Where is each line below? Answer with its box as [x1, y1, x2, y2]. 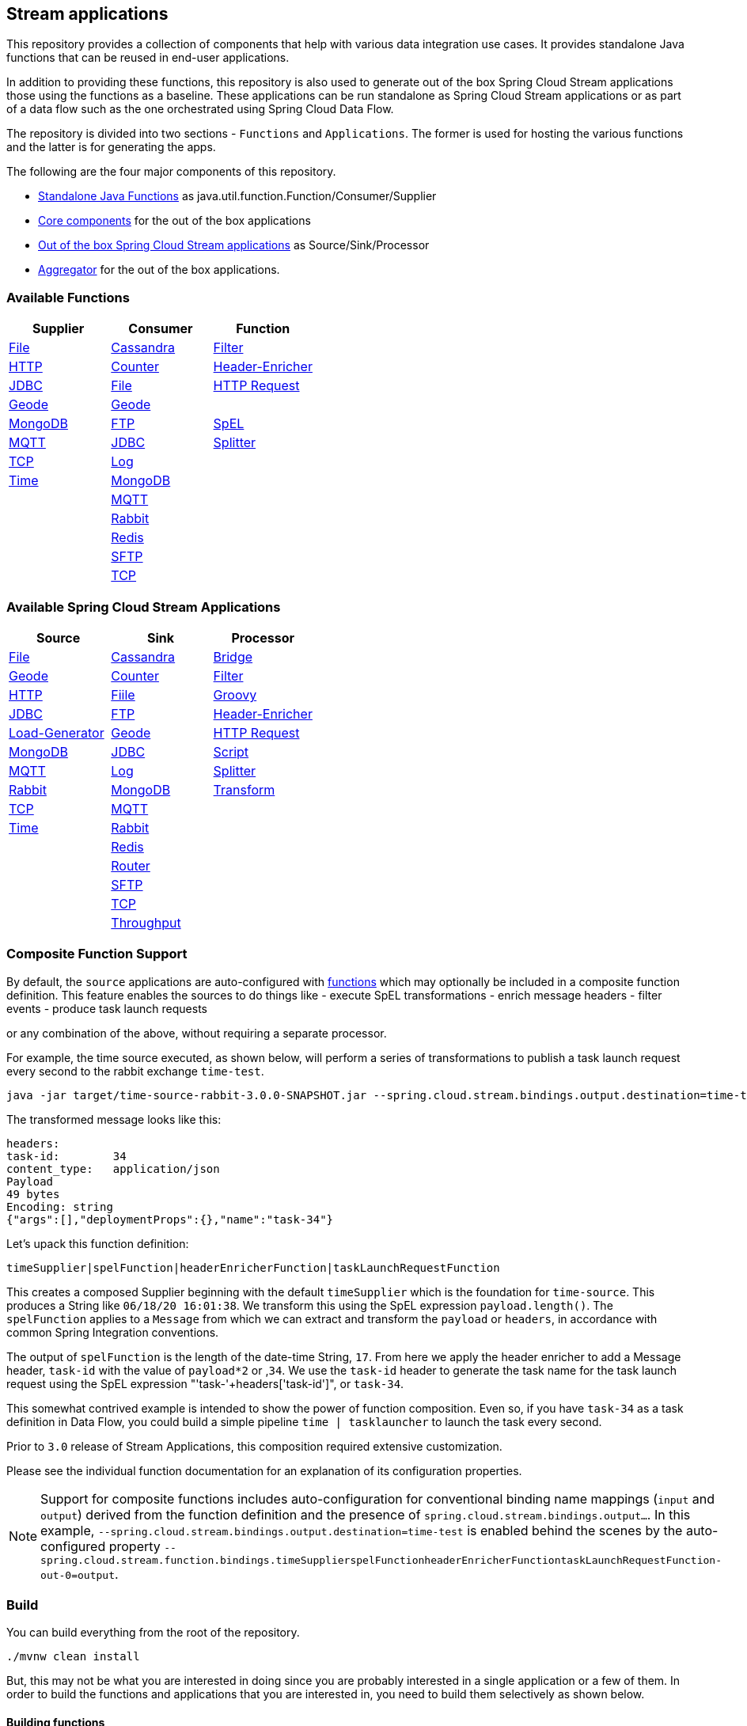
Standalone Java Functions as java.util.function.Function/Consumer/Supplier [38, 189, 437, 203]
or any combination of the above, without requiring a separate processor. [6, 1026, 387, 1040]
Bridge [213, 648, 253, 665]
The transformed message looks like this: [6, 1112, 222, 1126]
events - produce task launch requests [6, 1001, 207, 1015]
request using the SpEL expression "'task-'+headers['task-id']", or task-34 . [6, 1376, 404, 1390]
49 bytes [6, 1187, 60, 1201]
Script [213, 743, 249, 760]
